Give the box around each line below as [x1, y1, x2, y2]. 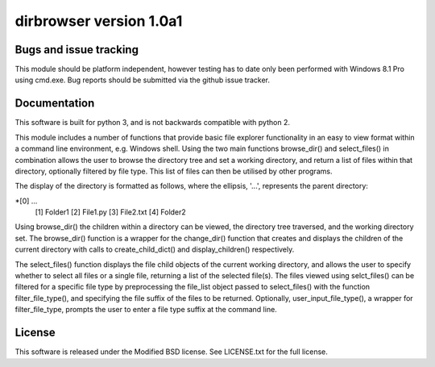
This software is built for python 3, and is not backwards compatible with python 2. [14, 118, 290, 127]
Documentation [14, 97, 95, 111]
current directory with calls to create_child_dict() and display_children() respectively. [14, 244, 295, 254]
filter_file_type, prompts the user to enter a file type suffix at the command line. [14, 305, 277, 315]
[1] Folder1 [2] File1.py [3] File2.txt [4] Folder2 [35, 207, 187, 217]
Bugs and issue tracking [14, 43, 139, 56]
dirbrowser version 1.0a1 [14, 12, 183, 30]
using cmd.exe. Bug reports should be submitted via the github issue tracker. [14, 75, 270, 85]
